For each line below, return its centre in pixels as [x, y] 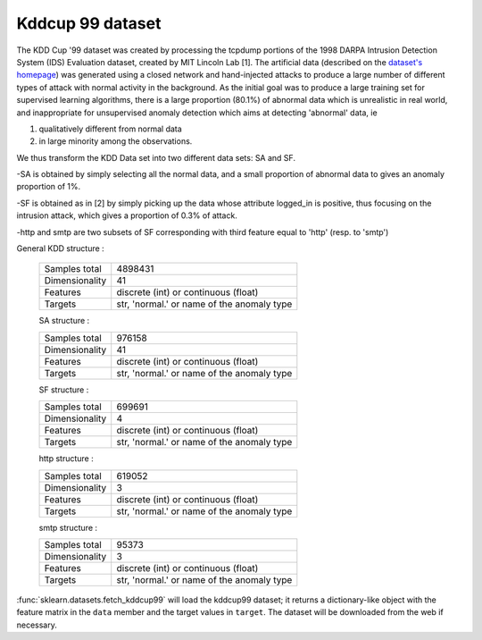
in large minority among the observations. [116, 141]
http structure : [66, 459]
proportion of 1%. [49, 187]
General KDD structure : [60, 248]
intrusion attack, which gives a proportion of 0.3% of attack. [127, 215]
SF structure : [64, 390]
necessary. [37, 625]
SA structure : [64, 321]
